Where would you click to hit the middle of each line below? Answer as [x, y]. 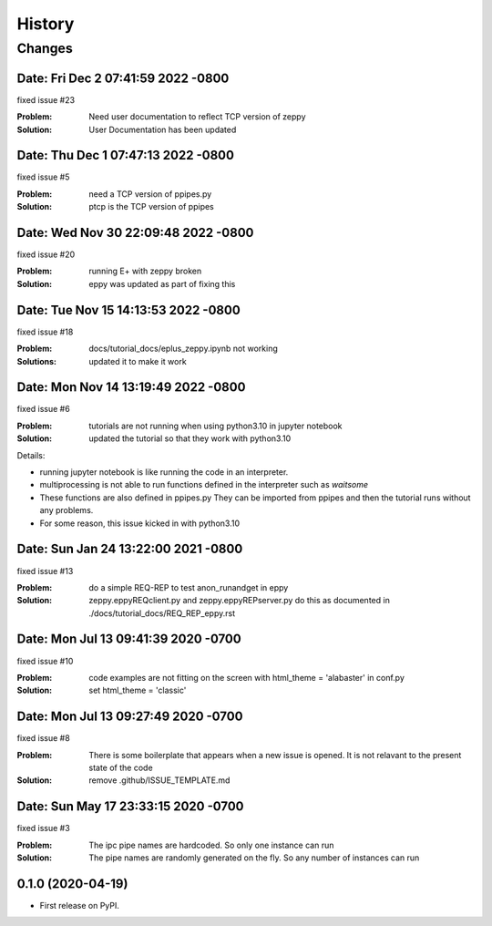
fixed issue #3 [43, 828]
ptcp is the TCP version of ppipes [151, 207]
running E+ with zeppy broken [145, 271]
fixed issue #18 [45, 332]
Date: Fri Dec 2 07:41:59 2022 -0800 [123, 78]
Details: [31, 455]
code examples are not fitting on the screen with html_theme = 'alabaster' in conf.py [247, 677]
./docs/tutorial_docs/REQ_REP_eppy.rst [162, 613]
